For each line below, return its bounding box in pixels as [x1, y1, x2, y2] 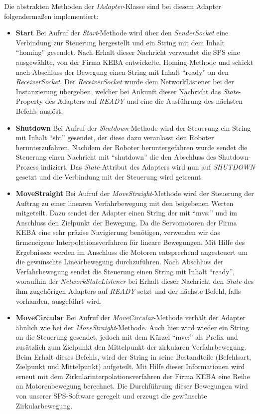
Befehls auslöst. [15, 105, 63, 116]
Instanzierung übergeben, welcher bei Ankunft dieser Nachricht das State [15, 86, 239, 96]
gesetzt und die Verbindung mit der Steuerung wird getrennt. [15, 171, 203, 182]
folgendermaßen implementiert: [4, 10, 99, 21]
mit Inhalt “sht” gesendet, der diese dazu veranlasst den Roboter [15, 132, 214, 143]
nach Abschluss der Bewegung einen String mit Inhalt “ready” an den [15, 66, 229, 77]
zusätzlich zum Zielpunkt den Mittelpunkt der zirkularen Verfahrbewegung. [15, 342, 247, 352]
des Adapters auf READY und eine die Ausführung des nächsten [45, 96, 243, 106]
